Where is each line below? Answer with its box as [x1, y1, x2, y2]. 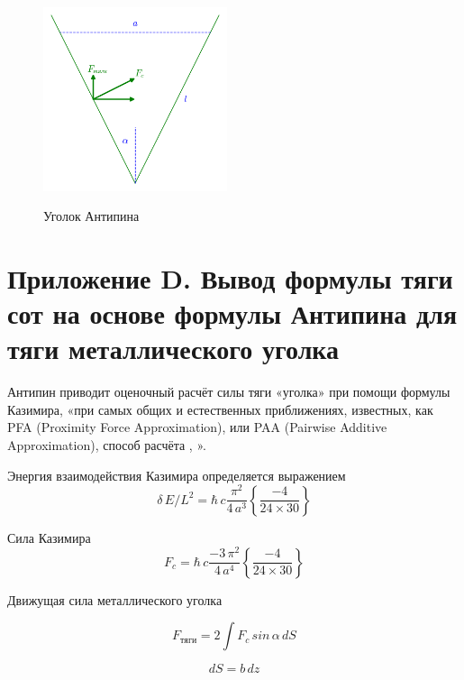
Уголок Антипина [43, 207, 140, 225]
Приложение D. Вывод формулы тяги [7, 259, 453, 296]
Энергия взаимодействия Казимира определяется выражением [7, 465, 346, 484]
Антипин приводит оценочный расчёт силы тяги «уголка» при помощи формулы [7, 382, 450, 401]
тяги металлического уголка [7, 330, 340, 367]
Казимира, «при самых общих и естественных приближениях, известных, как [7, 400, 433, 418]
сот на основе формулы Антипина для [7, 295, 458, 332]
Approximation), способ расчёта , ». [7, 435, 206, 454]
